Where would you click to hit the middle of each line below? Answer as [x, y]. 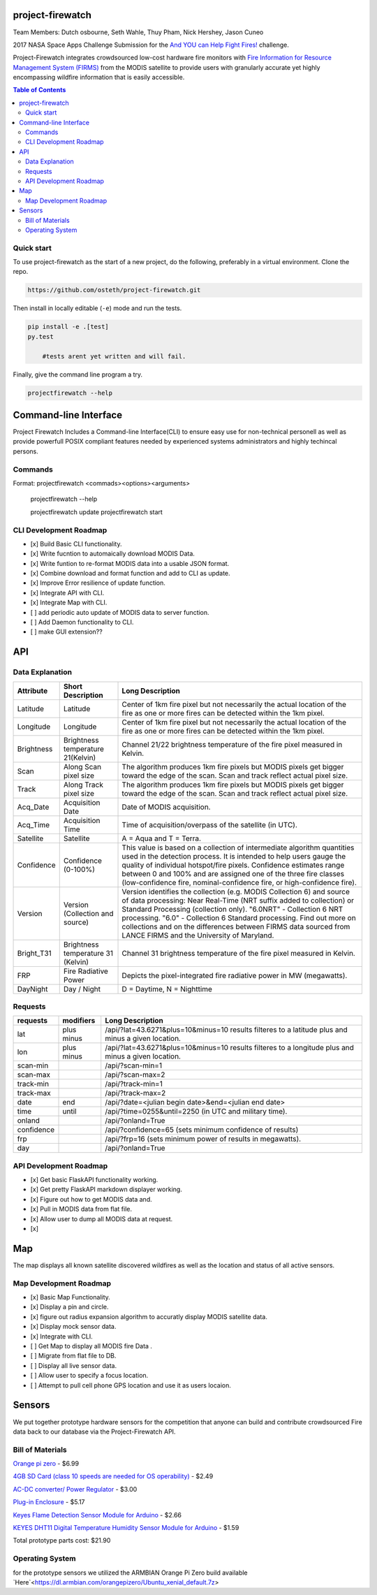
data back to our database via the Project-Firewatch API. [94, 1432]
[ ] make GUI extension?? [66, 632]
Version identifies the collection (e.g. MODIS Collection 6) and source [236, 891]
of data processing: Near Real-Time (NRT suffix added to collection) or [238, 900]
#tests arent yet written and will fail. [114, 356]
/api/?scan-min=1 [134, 1065]
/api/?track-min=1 [134, 1084]
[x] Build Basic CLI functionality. [76, 544]
